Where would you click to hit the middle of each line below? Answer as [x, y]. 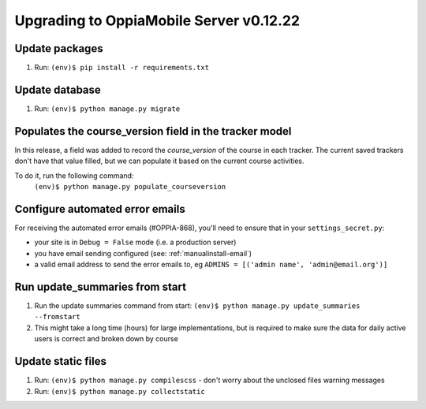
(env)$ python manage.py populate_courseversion [130, 187]
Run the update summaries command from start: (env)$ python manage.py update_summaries [197, 306]
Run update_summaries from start [101, 286]
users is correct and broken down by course [106, 339]
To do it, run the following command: [74, 175]
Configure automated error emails [100, 209]
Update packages [59, 48]
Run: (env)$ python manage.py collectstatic [120, 391]
